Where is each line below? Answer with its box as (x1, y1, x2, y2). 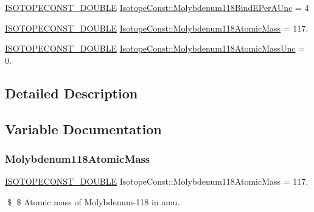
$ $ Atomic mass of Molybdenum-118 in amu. (7, 195, 180, 208)
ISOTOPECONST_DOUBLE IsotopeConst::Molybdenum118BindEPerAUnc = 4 (5, 1, 309, 13)
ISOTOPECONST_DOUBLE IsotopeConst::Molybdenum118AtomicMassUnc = (5, 42, 305, 55)
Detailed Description (5, 83, 138, 102)
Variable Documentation (5, 119, 162, 138)
